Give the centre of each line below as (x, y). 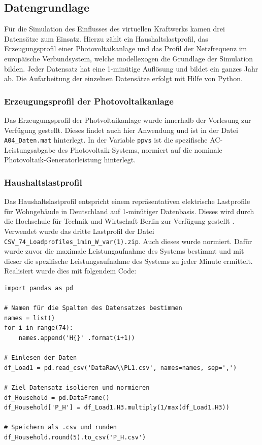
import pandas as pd (39, 288)
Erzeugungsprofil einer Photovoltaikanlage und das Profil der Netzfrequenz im (126, 48)
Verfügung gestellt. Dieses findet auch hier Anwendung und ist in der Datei (121, 130)
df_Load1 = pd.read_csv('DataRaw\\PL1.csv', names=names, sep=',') (121, 368)
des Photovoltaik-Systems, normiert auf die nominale (140, 149)
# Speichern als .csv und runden (60, 427)
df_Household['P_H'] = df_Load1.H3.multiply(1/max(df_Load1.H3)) (117, 408)
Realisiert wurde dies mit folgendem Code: (70, 271)
